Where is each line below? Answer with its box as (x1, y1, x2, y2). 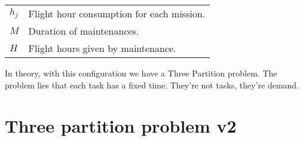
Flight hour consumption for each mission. (28, 7, 206, 20)
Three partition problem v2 (5, 114, 237, 138)
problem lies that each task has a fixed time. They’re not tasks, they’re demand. (5, 78, 299, 91)
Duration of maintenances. (28, 24, 139, 38)
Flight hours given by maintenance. (28, 41, 176, 55)
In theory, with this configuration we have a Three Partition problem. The (5, 67, 277, 79)
